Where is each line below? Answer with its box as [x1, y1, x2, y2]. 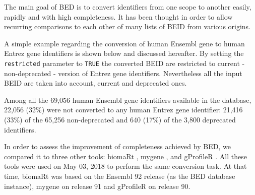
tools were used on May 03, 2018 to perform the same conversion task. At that [4, 161, 247, 171]
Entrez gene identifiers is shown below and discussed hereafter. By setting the [4, 48, 244, 58]
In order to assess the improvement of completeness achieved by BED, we [4, 141, 231, 152]
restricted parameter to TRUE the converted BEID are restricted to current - [4, 57, 245, 68]
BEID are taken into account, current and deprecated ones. [4, 78, 187, 88]
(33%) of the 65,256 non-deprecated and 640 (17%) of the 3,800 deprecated [4, 114, 236, 124]
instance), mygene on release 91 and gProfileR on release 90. [4, 180, 190, 191]
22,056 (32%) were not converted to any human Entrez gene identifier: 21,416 [4, 104, 243, 115]
